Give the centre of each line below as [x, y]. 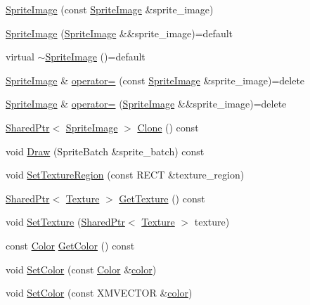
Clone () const [168, 127]
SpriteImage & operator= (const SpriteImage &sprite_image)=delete [155, 80]
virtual [20, 57]
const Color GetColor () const [70, 245]
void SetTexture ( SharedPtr [65, 222]
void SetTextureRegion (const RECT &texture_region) [125, 175]
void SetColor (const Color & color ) [81, 269]
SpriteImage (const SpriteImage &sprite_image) [110, 9]
